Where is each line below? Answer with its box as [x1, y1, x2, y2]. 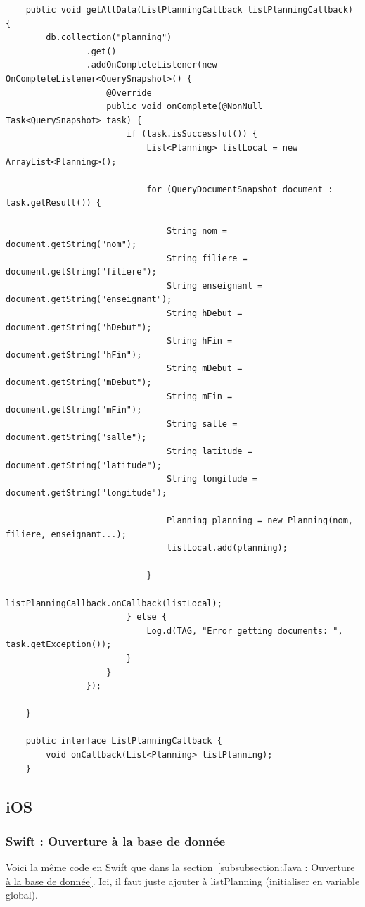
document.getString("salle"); [6, 432, 147, 443]
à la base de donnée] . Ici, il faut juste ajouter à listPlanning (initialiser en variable [6, 873, 360, 888]
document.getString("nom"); [6, 239, 137, 250]
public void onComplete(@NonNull [106, 101, 263, 112]
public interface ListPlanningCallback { [25, 736, 222, 746]
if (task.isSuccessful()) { [126, 129, 257, 139]
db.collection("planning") [46, 32, 172, 43]
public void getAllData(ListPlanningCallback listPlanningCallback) [25, 5, 353, 15]
